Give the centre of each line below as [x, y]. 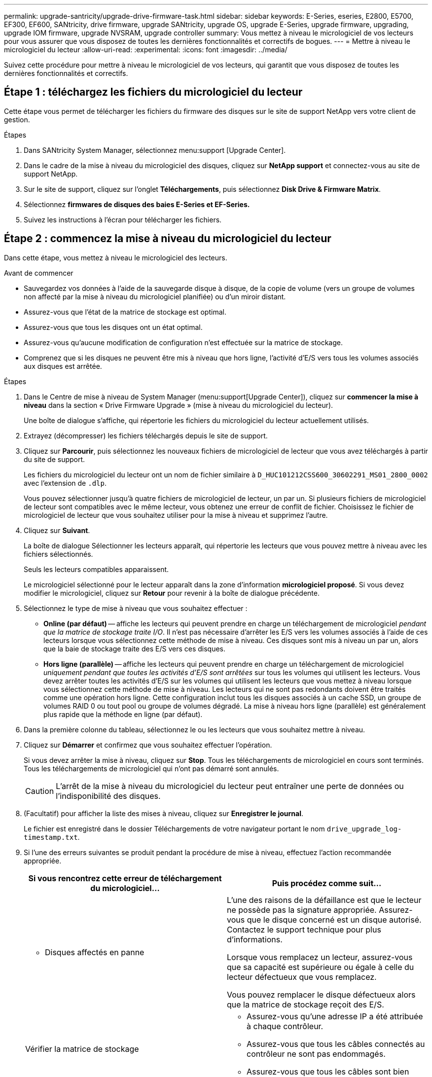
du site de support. [54, 459]
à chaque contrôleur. [285, 1026]
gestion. [17, 119]
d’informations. [255, 939]
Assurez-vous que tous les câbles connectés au [336, 1044]
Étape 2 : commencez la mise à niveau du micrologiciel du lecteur [168, 239]
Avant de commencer [39, 273]
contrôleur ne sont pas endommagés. [316, 1054]
